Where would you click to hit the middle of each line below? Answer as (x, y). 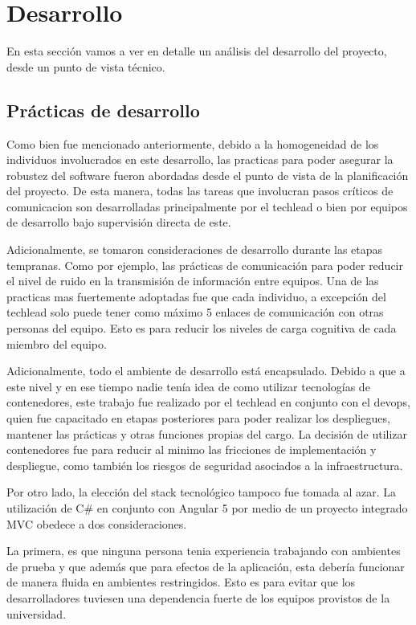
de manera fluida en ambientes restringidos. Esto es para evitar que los (181, 582)
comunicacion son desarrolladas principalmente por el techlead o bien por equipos (207, 206)
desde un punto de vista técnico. (86, 66)
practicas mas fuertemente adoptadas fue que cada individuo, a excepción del (196, 296)
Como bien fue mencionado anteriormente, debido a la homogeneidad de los (193, 143)
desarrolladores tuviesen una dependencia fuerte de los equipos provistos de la (198, 597)
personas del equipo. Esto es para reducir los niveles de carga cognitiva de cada (202, 328)
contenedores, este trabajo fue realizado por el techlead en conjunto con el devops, (208, 402)
